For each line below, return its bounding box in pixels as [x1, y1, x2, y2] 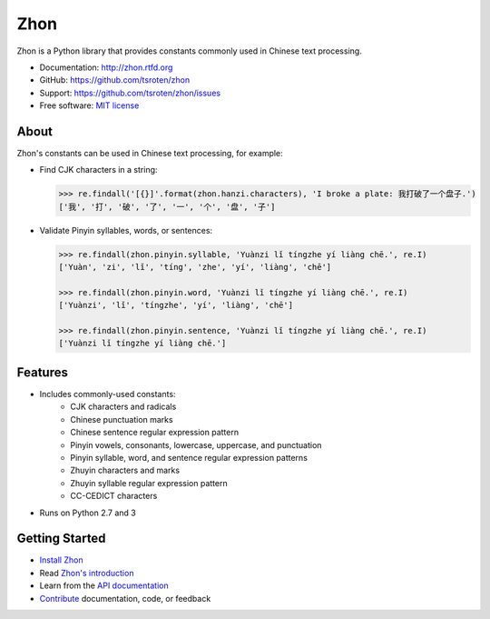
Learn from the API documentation [39, 580, 169, 591]
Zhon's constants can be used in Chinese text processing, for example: [16, 148, 283, 159]
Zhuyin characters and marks [70, 464, 181, 476]
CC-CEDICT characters [70, 491, 158, 502]
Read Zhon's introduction [39, 567, 134, 578]
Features [16, 364, 68, 380]
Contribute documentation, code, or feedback [39, 593, 211, 604]
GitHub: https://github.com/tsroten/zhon [39, 75, 191, 85]
